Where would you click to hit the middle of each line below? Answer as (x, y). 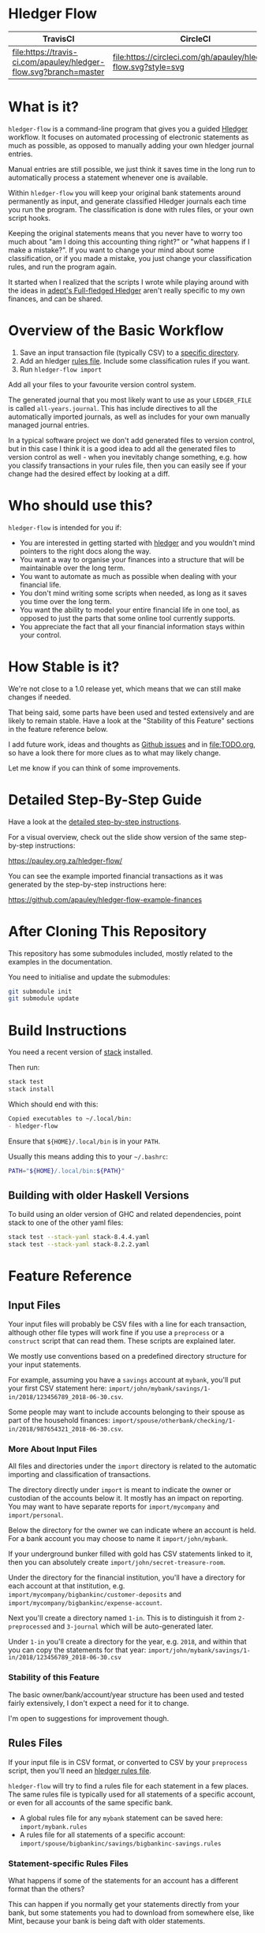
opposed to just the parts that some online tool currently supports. (127, 618)
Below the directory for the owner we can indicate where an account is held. (132, 1530)
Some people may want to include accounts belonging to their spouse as (127, 1412)
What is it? (44, 107)
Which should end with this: (53, 1104)
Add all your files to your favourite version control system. (102, 384)
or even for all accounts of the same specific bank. (91, 1802)
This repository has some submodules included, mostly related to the (121, 953)
